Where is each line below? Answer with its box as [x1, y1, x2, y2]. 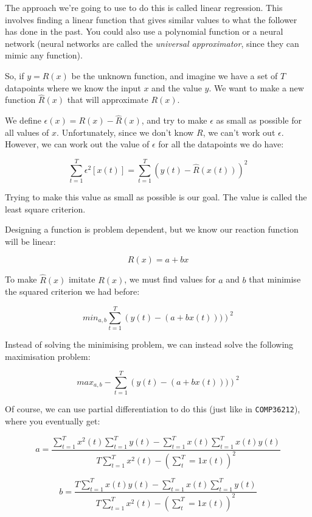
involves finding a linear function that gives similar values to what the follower [5, 13, 297, 26]
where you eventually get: [5, 414, 100, 427]
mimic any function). [5, 49, 83, 62]
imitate [68, 273, 95, 286]
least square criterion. [5, 202, 86, 215]
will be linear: [5, 234, 56, 247]
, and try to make [141, 114, 207, 127]
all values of [5, 125, 49, 138]
